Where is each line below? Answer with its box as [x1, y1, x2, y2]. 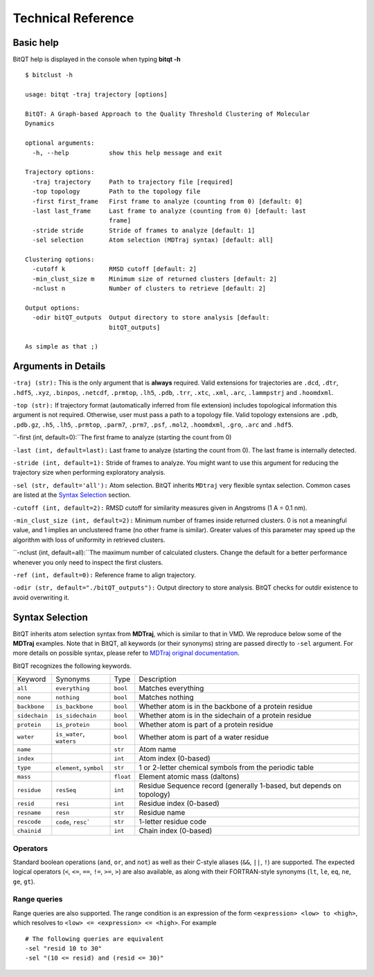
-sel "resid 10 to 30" [25, 944, 103, 953]
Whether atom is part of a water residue [139, 732, 269, 741]
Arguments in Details [12, 360, 106, 372]
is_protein [55, 721, 90, 728]
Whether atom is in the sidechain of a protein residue [139, 711, 312, 721]
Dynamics [25, 120, 55, 127]
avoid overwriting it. [12, 593, 69, 601]
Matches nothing [139, 693, 194, 703]
